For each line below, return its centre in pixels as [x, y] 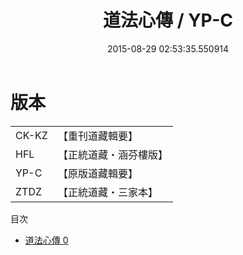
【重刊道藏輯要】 [97, 136]
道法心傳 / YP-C [168, 20]
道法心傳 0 [46, 240]
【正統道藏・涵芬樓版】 [112, 154]
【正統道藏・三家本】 [107, 192]
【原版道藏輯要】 [97, 173]
